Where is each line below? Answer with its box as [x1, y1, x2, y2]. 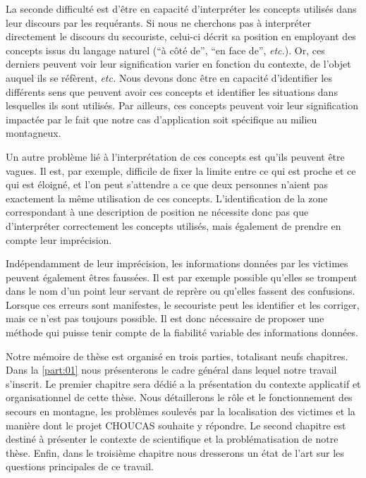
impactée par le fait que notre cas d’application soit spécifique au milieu [6, 111, 317, 126]
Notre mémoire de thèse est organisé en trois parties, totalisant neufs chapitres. [6, 348, 348, 363]
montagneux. [6, 125, 61, 140]
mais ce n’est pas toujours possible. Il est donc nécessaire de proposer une [6, 311, 324, 326]
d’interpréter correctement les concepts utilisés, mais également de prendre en [6, 218, 341, 233]
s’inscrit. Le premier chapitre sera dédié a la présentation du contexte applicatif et [6, 376, 361, 391]
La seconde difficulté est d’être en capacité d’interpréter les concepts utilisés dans [6, 1, 357, 16]
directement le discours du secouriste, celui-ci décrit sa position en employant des [6, 29, 356, 44]
